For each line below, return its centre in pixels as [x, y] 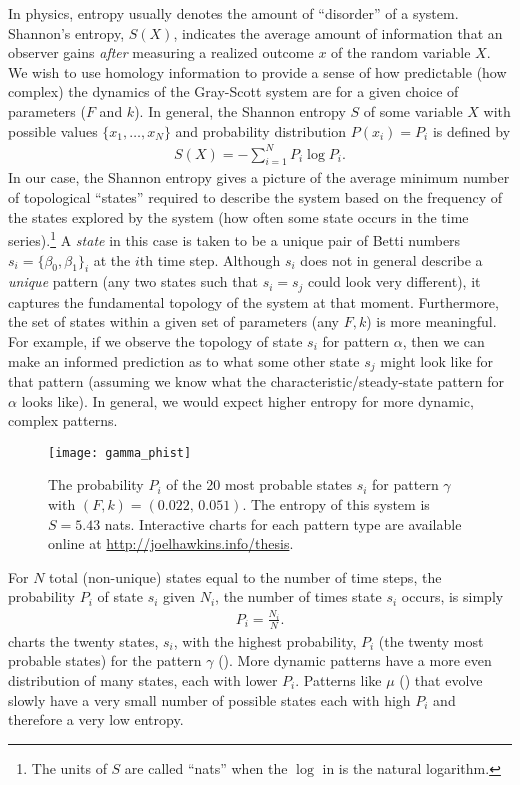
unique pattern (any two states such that [133, 281]
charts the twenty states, [83, 640]
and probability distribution [261, 130]
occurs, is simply [452, 596]
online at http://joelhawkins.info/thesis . [171, 543]
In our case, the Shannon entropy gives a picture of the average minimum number [259, 177]
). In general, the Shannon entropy [240, 110]
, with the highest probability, [265, 640]
